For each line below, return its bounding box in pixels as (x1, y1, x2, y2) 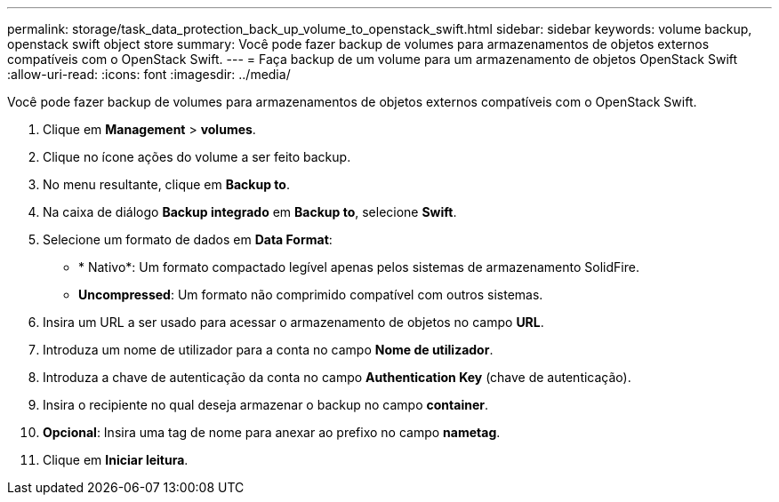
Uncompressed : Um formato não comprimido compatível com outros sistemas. (78, 287, 543, 302)
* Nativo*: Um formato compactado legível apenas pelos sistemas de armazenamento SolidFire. (78, 259, 639, 275)
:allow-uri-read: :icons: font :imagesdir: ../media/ (7, 67, 291, 82)
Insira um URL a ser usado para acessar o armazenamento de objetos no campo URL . (43, 315, 544, 330)
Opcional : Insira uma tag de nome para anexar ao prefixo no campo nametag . (43, 425, 501, 440)
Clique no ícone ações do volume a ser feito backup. (43, 149, 351, 164)
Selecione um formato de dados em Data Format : (43, 232, 333, 247)
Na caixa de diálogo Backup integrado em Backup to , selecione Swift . (43, 204, 457, 219)
